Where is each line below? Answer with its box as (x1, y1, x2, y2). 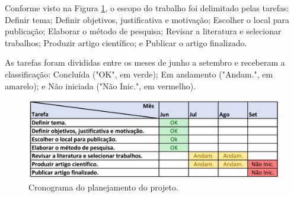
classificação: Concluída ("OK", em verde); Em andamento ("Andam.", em (5, 67, 273, 80)
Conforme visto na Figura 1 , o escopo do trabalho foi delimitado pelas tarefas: (5, 2, 289, 14)
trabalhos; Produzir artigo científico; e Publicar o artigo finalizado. (5, 36, 247, 49)
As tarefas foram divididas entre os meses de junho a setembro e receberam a (5, 56, 285, 69)
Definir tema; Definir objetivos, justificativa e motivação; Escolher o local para (5, 13, 290, 25)
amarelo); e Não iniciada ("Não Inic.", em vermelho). (5, 79, 196, 92)
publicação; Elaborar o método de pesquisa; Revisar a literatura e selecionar (5, 25, 282, 37)
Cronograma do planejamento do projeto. (28, 180, 178, 193)
